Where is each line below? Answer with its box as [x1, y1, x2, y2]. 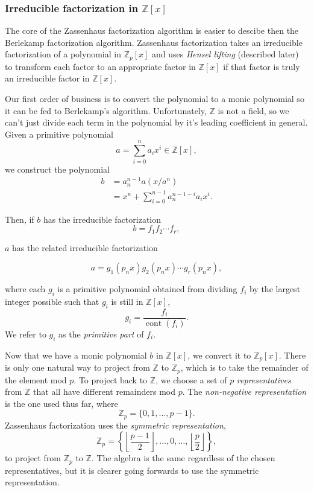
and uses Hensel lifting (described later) [152, 48, 299, 60]
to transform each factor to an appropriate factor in [5, 60, 196, 72]
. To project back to [74, 373, 148, 386]
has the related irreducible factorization [12, 241, 158, 254]
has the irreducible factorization [43, 212, 162, 225]
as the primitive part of [58, 327, 144, 340]
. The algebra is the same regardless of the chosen [91, 452, 275, 464]
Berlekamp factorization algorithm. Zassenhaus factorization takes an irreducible [5, 36, 303, 48]
